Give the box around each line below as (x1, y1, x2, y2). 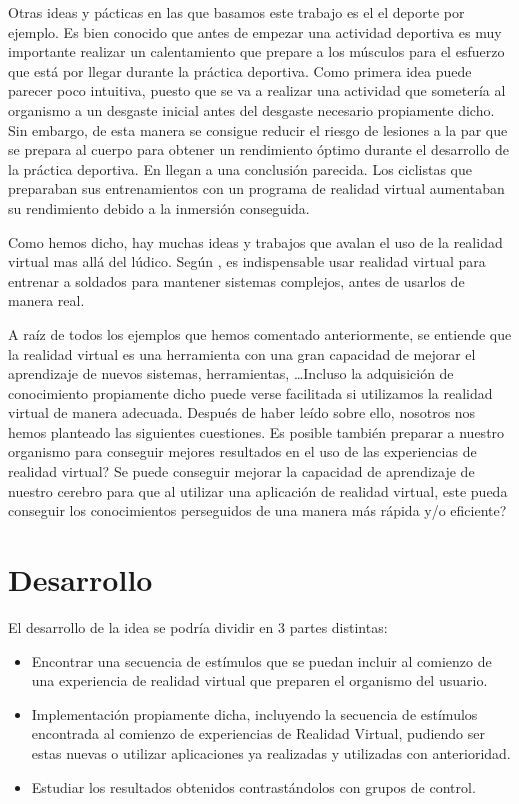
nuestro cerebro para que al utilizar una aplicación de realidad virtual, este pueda (8, 480, 508, 501)
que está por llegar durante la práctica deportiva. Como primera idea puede (8, 60, 472, 81)
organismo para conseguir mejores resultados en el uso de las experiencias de (8, 441, 477, 462)
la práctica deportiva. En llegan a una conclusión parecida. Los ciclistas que (8, 158, 472, 179)
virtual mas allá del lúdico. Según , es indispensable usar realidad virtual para (8, 251, 486, 272)
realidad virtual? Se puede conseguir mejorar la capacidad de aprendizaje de (8, 461, 475, 482)
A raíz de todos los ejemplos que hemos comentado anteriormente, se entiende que (8, 323, 512, 344)
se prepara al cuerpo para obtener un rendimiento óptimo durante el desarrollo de (8, 139, 510, 160)
